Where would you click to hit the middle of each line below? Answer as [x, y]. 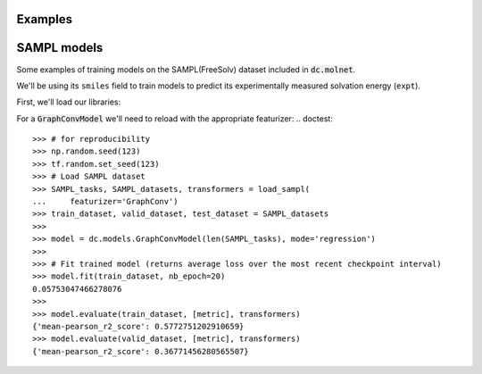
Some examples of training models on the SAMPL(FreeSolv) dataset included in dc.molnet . [186, 69]
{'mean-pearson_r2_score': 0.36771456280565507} [141, 351]
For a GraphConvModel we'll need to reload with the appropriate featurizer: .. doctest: [175, 118]
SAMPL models [60, 48]
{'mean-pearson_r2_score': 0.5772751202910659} [138, 326]
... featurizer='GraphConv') [105, 202]
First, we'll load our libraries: [68, 102]
